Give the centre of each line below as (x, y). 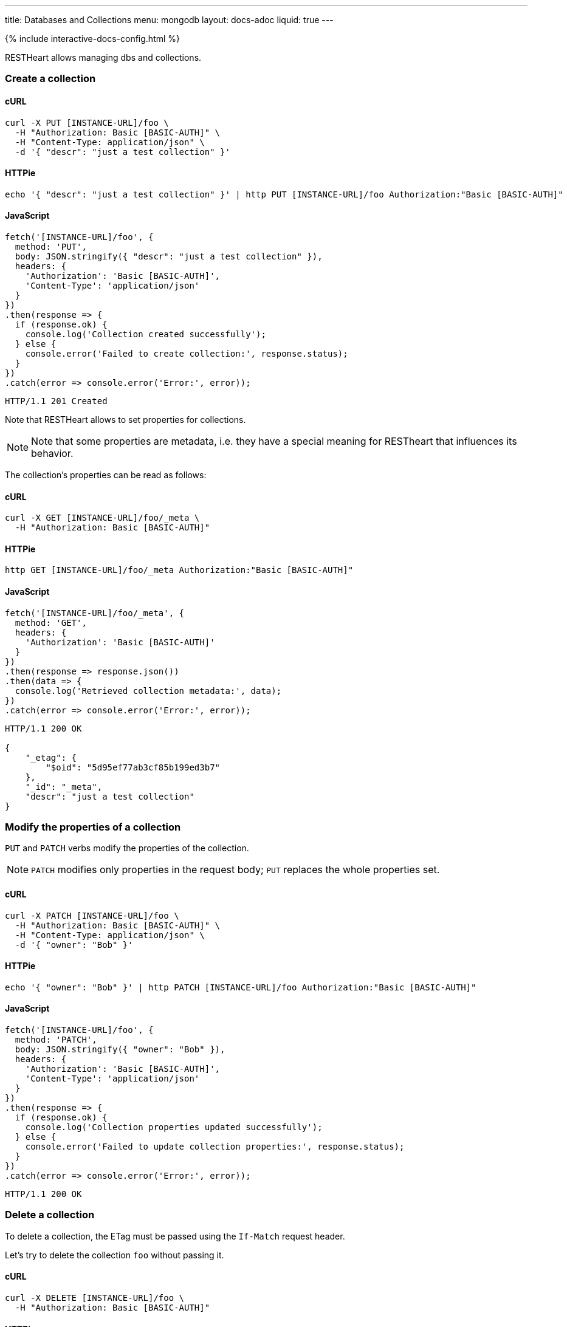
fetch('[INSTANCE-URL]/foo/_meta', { (95, 613)
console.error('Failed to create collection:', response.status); (187, 354)
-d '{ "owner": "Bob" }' (74, 945)
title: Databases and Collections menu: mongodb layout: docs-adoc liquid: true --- (169, 20)
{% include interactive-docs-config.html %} (93, 39)
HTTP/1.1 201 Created (56, 401)
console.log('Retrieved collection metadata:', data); (148, 691)
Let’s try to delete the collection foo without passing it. (115, 1255)
